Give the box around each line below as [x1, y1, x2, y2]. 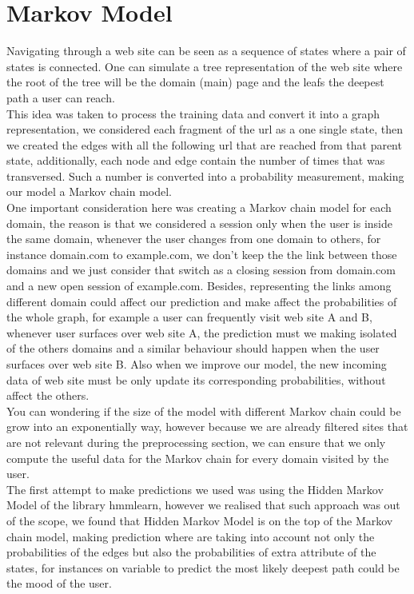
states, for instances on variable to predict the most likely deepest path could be [6, 559, 400, 576]
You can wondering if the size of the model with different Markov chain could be [6, 402, 401, 419]
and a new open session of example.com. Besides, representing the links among [6, 277, 392, 294]
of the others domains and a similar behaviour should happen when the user [6, 340, 380, 357]
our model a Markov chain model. [6, 183, 172, 200]
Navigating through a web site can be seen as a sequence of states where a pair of [6, 42, 406, 59]
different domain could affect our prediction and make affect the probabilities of [6, 293, 397, 309]
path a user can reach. [6, 89, 115, 106]
